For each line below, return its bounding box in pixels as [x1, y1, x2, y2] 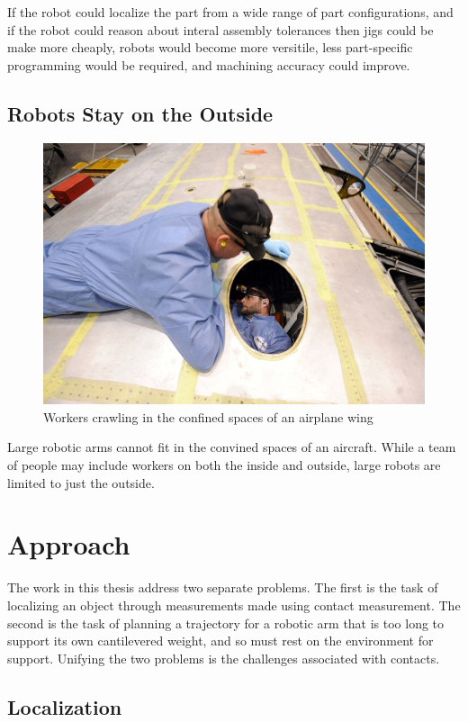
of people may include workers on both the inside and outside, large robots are [7, 456, 441, 474]
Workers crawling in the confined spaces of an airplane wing [43, 407, 373, 426]
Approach [7, 526, 130, 563]
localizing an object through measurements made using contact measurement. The [7, 595, 461, 614]
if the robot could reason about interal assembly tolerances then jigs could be [7, 20, 434, 39]
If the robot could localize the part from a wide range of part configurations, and [7, 3, 454, 21]
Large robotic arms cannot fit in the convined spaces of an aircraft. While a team [7, 438, 456, 456]
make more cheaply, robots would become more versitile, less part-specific [7, 38, 413, 57]
